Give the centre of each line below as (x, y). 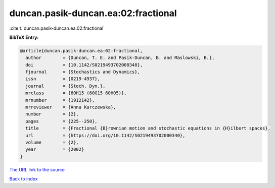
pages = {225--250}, (62, 121)
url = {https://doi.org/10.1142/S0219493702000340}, (105, 135)
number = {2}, (52, 114)
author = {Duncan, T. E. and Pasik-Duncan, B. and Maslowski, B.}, (120, 58)
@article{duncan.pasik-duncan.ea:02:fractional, (81, 51)
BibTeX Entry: (24, 37)
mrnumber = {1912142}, (60, 100)
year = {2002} (55, 149)
